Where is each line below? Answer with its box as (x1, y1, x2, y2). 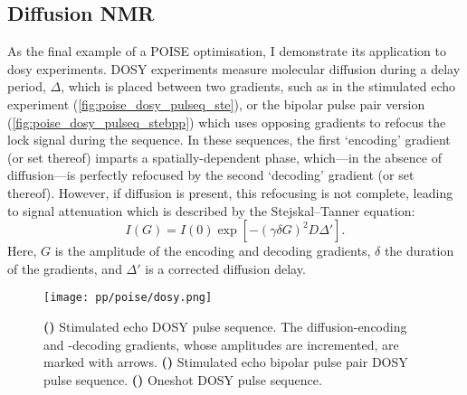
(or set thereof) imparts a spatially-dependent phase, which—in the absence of (7, 147, 443, 166)
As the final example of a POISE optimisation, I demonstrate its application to (7, 42, 446, 61)
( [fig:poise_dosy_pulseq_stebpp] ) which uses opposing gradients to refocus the (7, 112, 446, 131)
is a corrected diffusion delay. (145, 259, 306, 277)
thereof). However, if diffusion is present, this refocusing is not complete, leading (7, 183, 453, 202)
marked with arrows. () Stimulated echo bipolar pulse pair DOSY (43, 353, 408, 371)
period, (7, 77, 46, 96)
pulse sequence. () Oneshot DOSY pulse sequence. (43, 370, 322, 389)
